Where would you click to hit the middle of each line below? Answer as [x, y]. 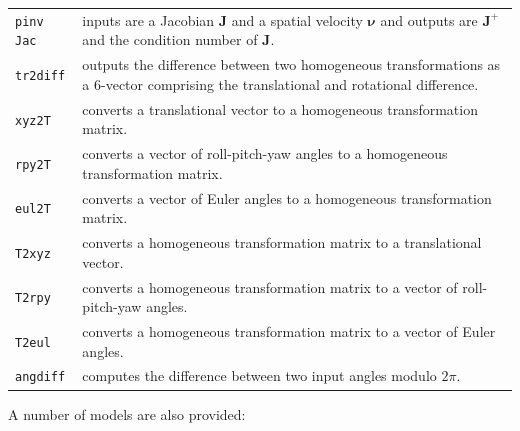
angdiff [40, 377]
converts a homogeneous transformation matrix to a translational [282, 242]
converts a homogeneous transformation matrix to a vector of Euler [289, 330]
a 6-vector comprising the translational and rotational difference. [280, 83]
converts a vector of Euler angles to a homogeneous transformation [287, 197]
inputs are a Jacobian [148, 19]
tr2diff [40, 76]
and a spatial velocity [297, 19]
